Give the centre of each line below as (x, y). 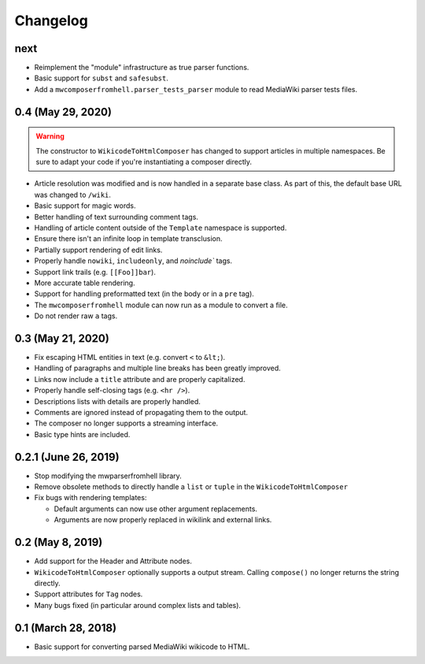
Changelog (51, 20)
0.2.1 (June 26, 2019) (67, 457)
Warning (50, 136)
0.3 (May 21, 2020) (62, 338)
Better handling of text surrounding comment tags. (116, 217)
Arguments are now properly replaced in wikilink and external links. (163, 520)
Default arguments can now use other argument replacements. (155, 509)
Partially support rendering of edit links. (98, 250)
